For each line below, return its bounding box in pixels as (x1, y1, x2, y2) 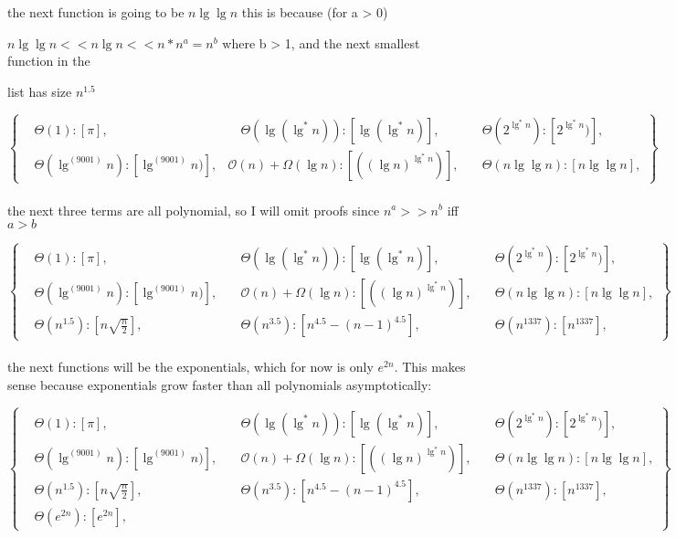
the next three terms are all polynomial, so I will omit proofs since (7, 200, 380, 219)
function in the (7, 51, 90, 70)
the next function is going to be (7, 3, 185, 21)
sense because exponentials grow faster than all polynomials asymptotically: (7, 374, 432, 394)
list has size (7, 81, 72, 100)
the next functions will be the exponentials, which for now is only (7, 357, 374, 376)
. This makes (394, 357, 466, 376)
